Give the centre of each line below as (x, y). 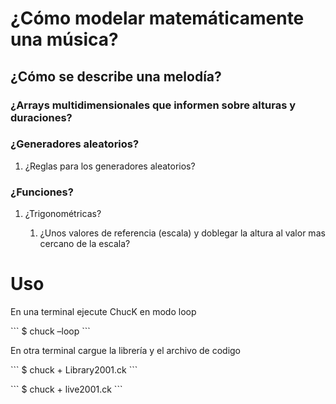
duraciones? (41, 117)
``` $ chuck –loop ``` (50, 331)
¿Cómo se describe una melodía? (116, 76)
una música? (64, 39)
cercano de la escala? (85, 244)
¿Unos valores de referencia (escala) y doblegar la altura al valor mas (182, 233)
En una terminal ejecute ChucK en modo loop (103, 312)
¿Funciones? (42, 192)
